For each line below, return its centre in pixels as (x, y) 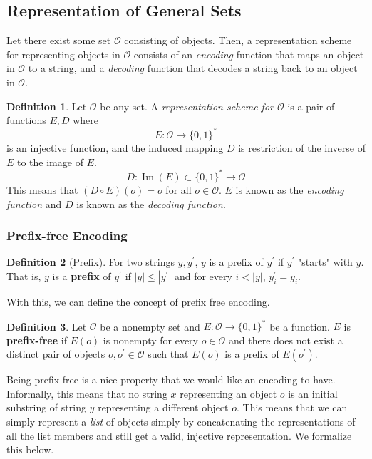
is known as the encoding (290, 189)
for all (179, 189)
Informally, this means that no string (87, 393)
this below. (30, 449)
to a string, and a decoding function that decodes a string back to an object (193, 68)
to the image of (50, 161)
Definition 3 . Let (47, 326)
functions (26, 120)
